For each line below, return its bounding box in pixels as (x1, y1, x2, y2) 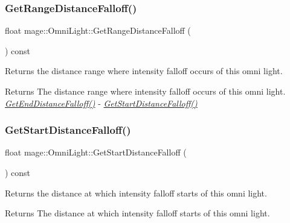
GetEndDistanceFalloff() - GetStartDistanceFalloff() (5, 96, 198, 109)
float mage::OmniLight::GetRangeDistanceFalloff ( (5, 24, 191, 37)
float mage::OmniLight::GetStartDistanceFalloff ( (5, 146, 187, 159)
